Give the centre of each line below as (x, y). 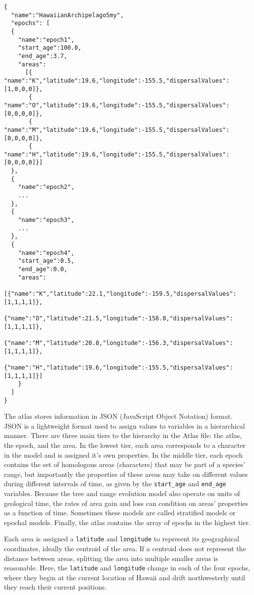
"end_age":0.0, (43, 269)
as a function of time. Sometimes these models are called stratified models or (120, 513)
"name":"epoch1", (46, 40)
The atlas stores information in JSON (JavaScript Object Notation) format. (118, 416)
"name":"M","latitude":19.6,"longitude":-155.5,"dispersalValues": (117, 130)
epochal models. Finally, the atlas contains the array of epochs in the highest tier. (127, 522)
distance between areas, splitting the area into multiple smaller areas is (111, 558)
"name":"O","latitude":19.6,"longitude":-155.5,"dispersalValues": (117, 105)
